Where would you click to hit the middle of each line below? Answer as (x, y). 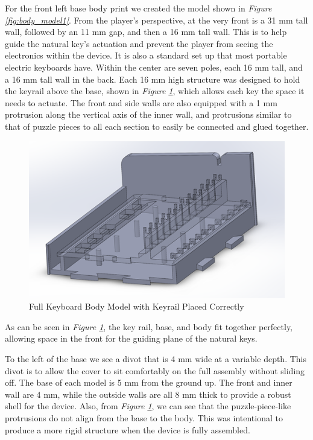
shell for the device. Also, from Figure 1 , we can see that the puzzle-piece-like (148, 406)
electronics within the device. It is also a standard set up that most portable (146, 55)
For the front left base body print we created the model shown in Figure (138, 8)
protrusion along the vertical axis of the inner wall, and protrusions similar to (148, 114)
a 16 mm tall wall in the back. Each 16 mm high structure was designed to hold (153, 79)
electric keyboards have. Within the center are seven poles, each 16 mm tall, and (154, 67)
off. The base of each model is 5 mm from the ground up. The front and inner (149, 382)
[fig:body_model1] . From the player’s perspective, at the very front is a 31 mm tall (156, 20)
